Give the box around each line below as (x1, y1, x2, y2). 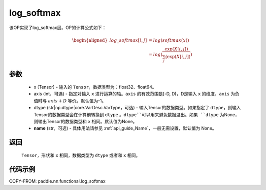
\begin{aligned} (72, 37, 108, 43)
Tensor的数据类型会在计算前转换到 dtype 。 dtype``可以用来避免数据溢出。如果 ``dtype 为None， (33, 111, 240, 118)
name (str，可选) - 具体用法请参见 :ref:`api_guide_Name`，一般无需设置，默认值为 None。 (33, 126, 217, 131)
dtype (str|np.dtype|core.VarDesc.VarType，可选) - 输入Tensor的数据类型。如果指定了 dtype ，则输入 (33, 105, 241, 111)
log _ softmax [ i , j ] (109, 37, 147, 43)
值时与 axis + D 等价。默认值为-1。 (33, 97, 106, 103)
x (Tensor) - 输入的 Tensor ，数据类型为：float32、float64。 (33, 84, 157, 90)
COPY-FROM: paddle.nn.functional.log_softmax (9, 178, 106, 184)
